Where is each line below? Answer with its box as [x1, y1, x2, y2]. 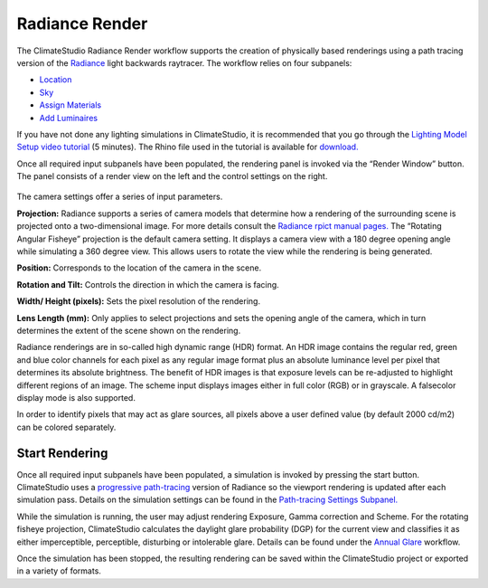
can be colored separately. [16, 422, 117, 432]
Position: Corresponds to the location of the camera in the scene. [16, 262, 262, 273]
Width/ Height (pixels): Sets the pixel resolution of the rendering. [16, 296, 261, 307]
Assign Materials [39, 100, 102, 110]
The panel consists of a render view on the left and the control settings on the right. [16, 171, 328, 182]
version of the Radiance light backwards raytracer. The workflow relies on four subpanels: [16, 57, 352, 68]
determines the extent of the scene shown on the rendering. [16, 325, 241, 336]
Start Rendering [16, 445, 108, 460]
